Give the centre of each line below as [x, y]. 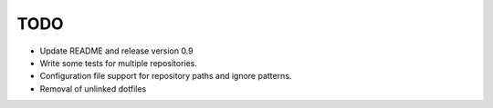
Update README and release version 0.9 [116, 51]
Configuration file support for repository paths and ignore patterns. [166, 76]
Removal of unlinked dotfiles [93, 88]
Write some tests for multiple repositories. [119, 63]
